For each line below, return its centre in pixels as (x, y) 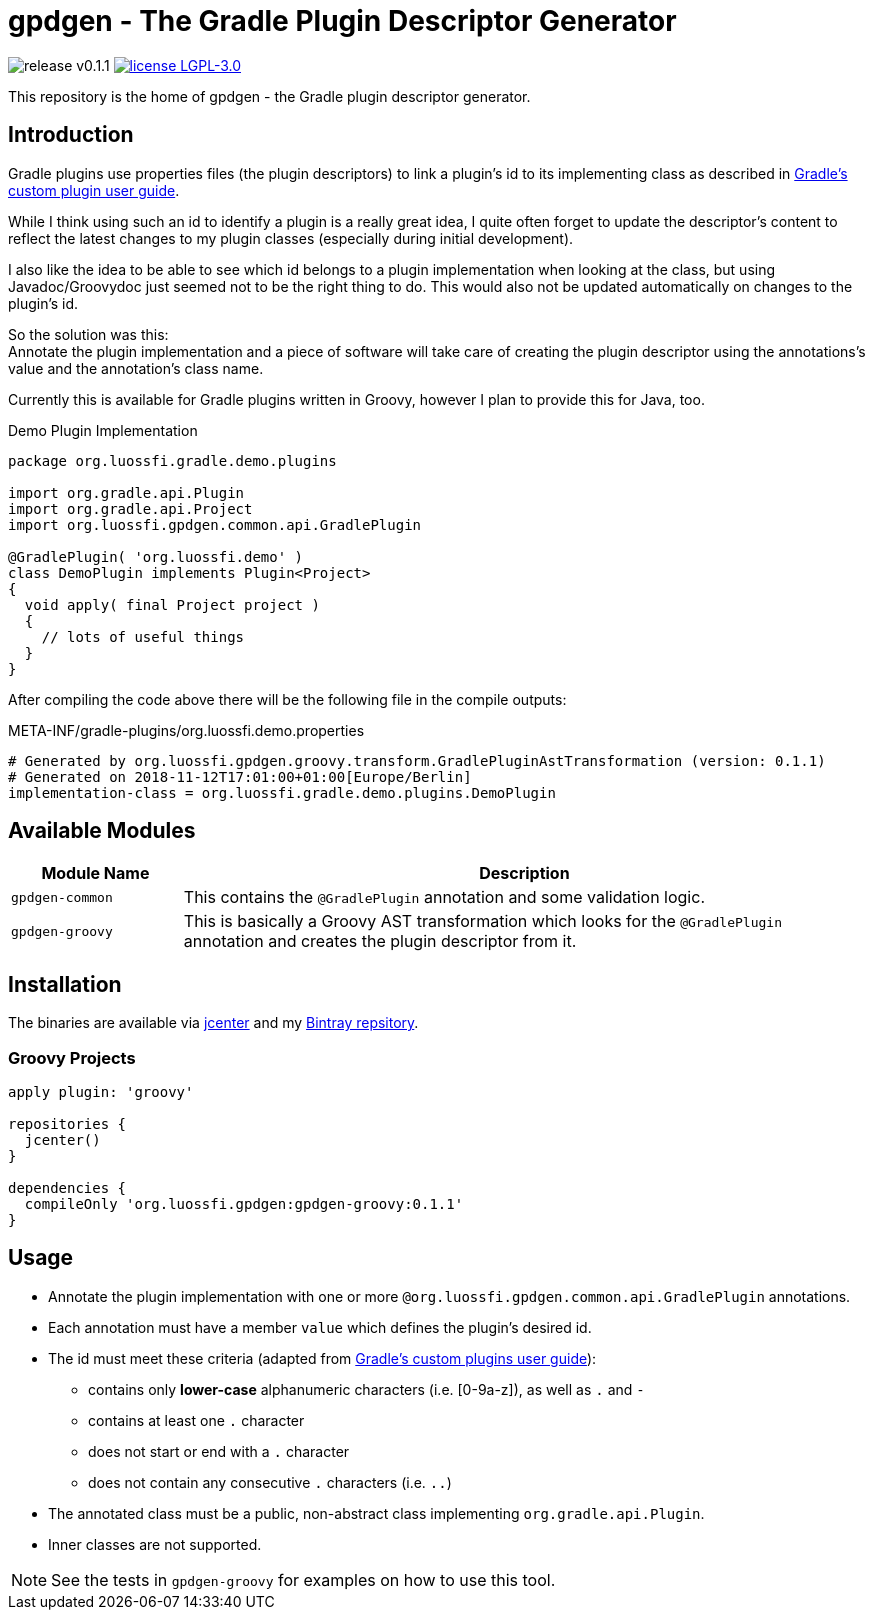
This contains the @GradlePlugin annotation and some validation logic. (444, 897)
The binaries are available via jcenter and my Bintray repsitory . (213, 1023)
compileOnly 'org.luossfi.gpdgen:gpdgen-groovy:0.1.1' (244, 1204)
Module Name (95, 873)
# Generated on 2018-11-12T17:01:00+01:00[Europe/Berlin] (240, 776)
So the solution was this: (88, 334)
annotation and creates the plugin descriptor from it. (380, 941)
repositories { (67, 1124)
